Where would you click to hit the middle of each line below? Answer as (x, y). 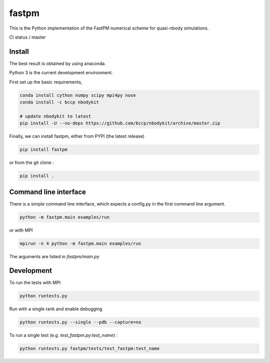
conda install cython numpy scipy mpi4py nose (78, 95)
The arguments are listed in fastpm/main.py (54, 256)
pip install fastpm (43, 150)
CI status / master (27, 37)
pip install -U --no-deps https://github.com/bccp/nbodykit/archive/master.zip (120, 123)
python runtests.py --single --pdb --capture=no (80, 322)
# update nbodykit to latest (55, 116)
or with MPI (21, 230)
